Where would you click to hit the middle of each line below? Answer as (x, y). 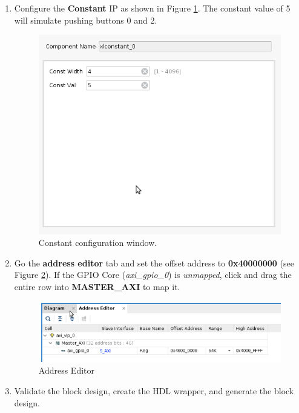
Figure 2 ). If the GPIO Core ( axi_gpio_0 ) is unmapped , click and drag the (153, 275)
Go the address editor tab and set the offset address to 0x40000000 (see (154, 263)
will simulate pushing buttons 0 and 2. (86, 20)
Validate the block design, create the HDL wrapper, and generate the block (154, 390)
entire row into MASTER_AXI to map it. (97, 286)
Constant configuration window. (98, 243)
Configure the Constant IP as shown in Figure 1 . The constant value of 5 (152, 8)
